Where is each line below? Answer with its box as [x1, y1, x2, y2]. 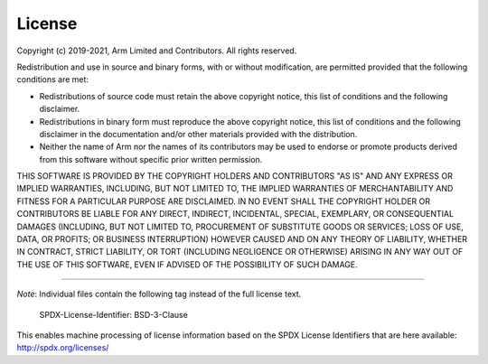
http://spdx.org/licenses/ [16, 342, 109, 353]
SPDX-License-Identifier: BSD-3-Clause [39, 309, 189, 320]
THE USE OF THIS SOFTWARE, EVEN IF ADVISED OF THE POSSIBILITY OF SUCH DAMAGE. [16, 258, 359, 270]
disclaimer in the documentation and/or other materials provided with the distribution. [39, 128, 358, 139]
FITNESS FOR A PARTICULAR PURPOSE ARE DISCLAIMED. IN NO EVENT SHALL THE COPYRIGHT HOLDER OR [16, 195, 431, 207]
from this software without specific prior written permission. [39, 154, 263, 164]
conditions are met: [16, 74, 89, 85]
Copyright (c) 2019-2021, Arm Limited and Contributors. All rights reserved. [16, 45, 297, 56]
